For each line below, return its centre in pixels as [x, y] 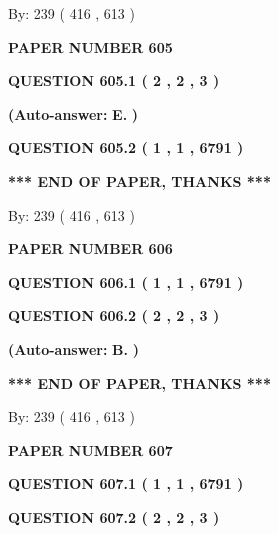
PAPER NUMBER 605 [90, 46]
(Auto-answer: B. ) [73, 348]
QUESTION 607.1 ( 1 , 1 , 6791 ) [126, 483]
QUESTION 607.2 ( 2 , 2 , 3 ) [114, 516]
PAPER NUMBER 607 [90, 449]
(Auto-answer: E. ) [73, 113]
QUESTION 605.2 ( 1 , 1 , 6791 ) [126, 147]
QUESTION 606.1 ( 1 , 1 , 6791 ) [126, 281]
